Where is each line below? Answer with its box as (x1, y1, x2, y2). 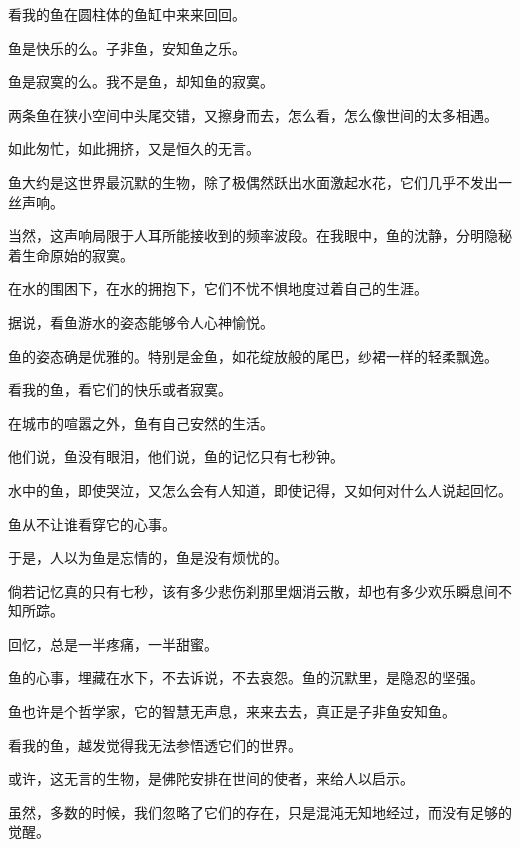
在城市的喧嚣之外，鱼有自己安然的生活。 (8, 412, 274, 433)
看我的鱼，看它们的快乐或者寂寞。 (8, 379, 232, 400)
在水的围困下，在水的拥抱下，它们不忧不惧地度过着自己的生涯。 (8, 278, 428, 299)
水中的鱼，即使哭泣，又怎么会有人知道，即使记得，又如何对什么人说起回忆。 (8, 479, 512, 500)
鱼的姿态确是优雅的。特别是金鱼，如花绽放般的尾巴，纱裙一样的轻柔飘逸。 (8, 345, 498, 366)
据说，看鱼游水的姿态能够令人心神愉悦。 (8, 311, 274, 332)
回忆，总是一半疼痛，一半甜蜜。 (8, 633, 218, 654)
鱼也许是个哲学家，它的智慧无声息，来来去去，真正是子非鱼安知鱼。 (8, 701, 456, 722)
